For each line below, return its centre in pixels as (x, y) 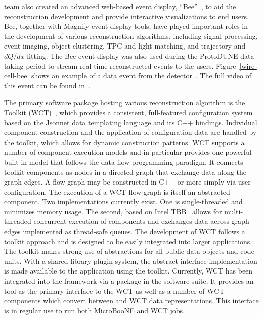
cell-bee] (17, 76)
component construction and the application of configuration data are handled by (130, 132)
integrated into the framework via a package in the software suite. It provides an (129, 281)
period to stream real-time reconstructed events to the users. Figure (131, 65)
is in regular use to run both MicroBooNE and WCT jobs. (95, 310)
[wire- (248, 65)
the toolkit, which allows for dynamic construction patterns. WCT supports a (124, 142)
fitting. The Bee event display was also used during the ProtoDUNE (133, 55)
